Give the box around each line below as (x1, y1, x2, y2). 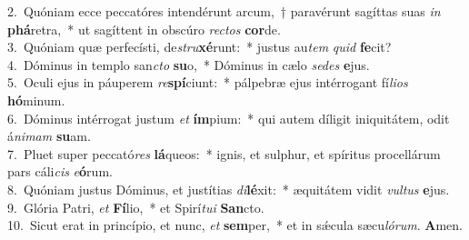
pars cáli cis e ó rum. (7, 162, 113, 181)
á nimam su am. (7, 126, 91, 145)
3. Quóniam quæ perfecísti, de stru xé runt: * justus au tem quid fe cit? (7, 37, 392, 56)
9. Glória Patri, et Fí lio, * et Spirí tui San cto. (7, 197, 264, 216)
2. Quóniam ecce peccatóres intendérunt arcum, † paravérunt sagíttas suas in (7, 2, 441, 20)
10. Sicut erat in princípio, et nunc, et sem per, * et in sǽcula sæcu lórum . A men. (7, 215, 463, 235)
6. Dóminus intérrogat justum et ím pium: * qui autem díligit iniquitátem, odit (7, 108, 450, 127)
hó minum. (7, 90, 65, 109)
